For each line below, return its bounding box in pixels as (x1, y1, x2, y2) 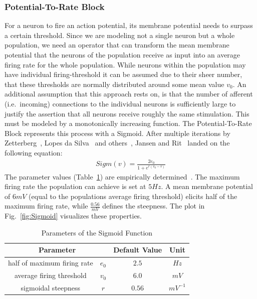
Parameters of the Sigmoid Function (41, 227, 153, 237)
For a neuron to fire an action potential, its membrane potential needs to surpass (5, 20, 253, 30)
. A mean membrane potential (161, 181, 253, 191)
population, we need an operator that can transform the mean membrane (5, 39, 229, 50)
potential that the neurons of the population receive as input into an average (5, 49, 240, 59)
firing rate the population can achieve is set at (5, 181, 146, 191)
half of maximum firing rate (8, 257, 93, 268)
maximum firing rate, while (5, 200, 88, 211)
